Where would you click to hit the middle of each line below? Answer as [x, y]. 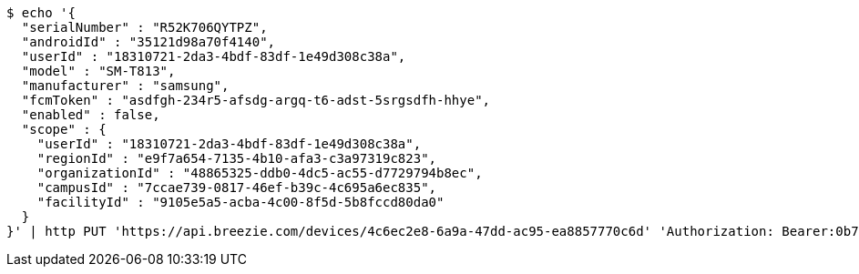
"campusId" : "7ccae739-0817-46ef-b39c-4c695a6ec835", [237, 188]
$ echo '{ [41, 13]
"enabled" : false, [91, 115]
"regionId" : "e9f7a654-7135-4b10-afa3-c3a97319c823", [237, 158]
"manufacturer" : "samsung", [125, 86]
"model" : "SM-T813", [98, 71]
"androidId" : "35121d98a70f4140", [148, 42]
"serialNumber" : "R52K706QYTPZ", [144, 27]
